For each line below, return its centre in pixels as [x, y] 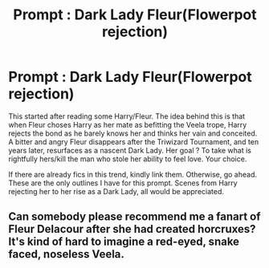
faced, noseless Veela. [66, 254]
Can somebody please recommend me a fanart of [134, 217]
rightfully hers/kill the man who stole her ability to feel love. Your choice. [128, 159]
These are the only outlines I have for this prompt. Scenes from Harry [123, 183]
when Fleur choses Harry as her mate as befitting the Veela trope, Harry [128, 124]
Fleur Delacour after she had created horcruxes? [132, 229]
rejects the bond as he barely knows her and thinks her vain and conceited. [133, 133]
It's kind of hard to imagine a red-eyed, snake [124, 242]
